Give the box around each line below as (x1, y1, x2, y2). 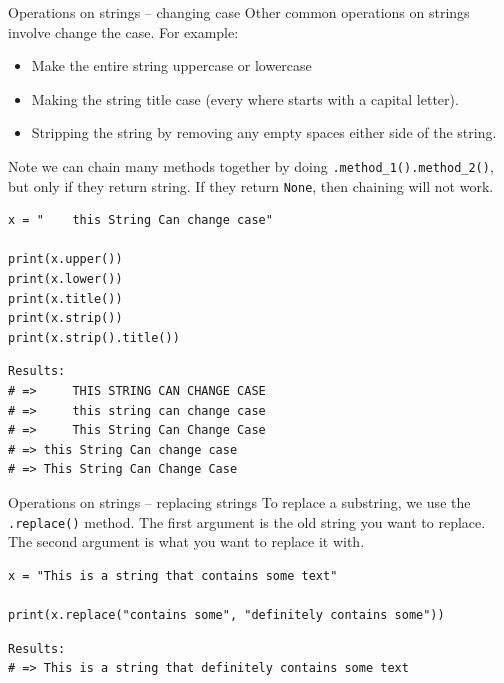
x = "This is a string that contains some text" (8, 568, 338, 583)
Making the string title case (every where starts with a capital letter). (31, 88, 459, 109)
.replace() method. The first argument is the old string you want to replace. (8, 511, 486, 532)
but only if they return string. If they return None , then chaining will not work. (8, 175, 494, 196)
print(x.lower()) (8, 272, 123, 287)
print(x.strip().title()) (8, 330, 180, 345)
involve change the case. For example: (8, 21, 239, 42)
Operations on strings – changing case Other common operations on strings (8, 2, 470, 22)
